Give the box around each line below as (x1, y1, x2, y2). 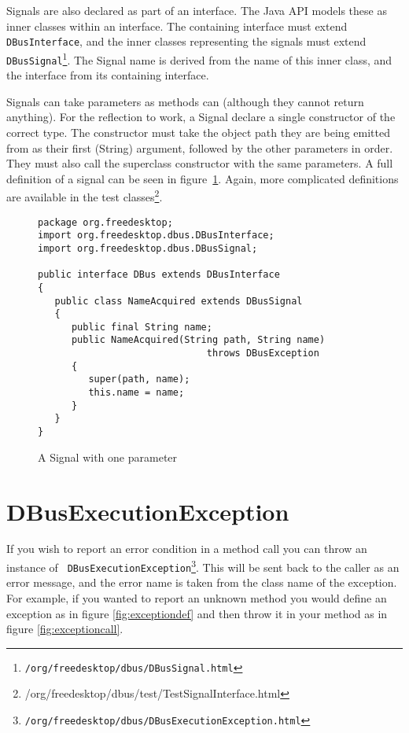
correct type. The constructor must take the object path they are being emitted (6, 123, 390, 140)
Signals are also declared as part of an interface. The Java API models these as (6, 2, 387, 18)
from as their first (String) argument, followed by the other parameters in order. (6, 139, 393, 156)
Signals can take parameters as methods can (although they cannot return (6, 93, 364, 109)
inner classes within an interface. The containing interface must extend (6, 17, 348, 34)
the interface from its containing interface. (6, 67, 209, 83)
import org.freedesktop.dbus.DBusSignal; (38, 242, 258, 254)
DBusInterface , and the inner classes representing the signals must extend (6, 33, 367, 50)
